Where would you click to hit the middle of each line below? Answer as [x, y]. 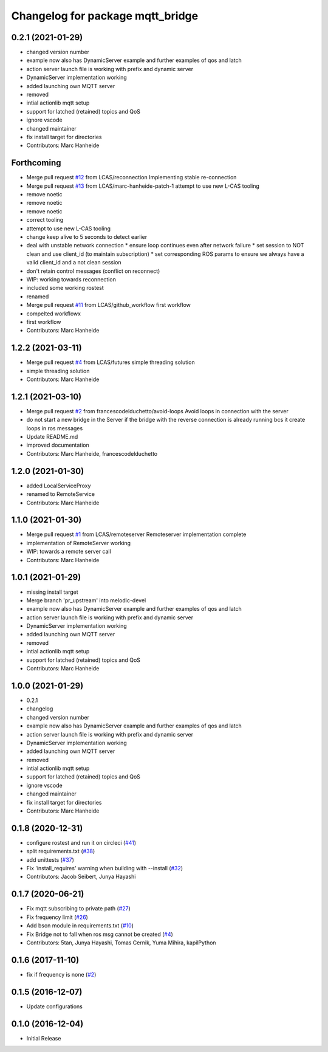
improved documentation [58, 445]
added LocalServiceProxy [59, 486]
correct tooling [45, 220]
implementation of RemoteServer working [78, 543]
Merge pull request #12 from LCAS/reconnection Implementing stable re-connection [132, 177]
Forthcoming [36, 163]
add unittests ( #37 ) [50, 859]
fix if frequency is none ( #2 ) [61, 974]
